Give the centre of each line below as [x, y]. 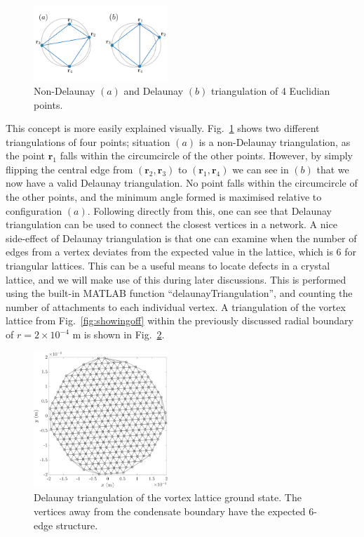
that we [333, 169]
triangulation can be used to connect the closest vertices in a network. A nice [171, 224]
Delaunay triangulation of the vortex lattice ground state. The [168, 497]
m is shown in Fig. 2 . [119, 334]
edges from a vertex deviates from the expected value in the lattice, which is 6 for [181, 252]
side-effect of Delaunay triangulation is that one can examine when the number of [181, 238]
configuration [34, 210]
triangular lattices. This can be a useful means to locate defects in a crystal [168, 266]
